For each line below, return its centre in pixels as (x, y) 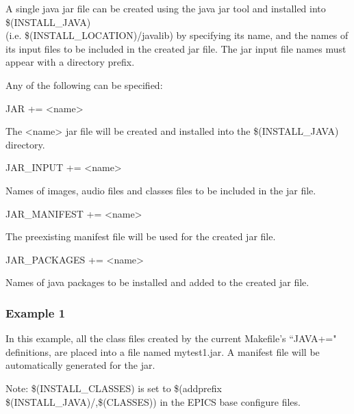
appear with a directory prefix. (70, 62)
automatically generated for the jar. (80, 365)
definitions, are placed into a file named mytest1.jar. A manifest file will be (163, 351)
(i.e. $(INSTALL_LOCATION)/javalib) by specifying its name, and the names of (177, 35)
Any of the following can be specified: (84, 85)
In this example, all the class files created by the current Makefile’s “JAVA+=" (171, 338)
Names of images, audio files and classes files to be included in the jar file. (161, 190)
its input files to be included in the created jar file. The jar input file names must (176, 48)
